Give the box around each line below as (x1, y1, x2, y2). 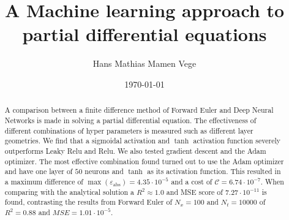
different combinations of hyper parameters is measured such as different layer (4, 125, 253, 135)
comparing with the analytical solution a (4, 186, 134, 197)
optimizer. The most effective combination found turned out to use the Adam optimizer (4, 156, 284, 166)
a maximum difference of (4, 176, 83, 186)
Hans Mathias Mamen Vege (92, 57, 197, 70)
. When (260, 176, 284, 186)
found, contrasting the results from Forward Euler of (4, 197, 173, 207)
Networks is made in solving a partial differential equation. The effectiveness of (4, 115, 257, 125)
